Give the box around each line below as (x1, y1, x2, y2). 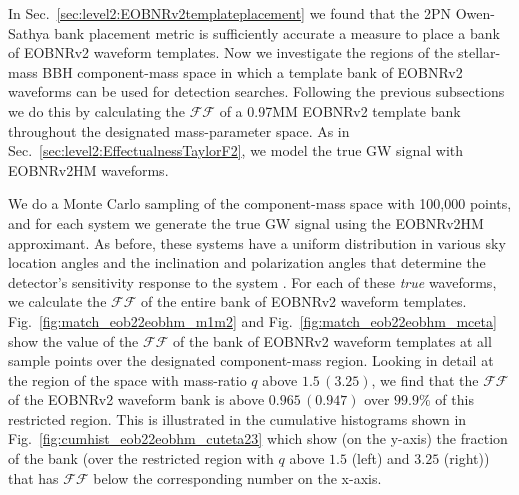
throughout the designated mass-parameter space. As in (8, 120, 350, 141)
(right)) (443, 448, 490, 469)
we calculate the (8, 291, 107, 312)
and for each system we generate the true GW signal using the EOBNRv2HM (8, 212, 484, 233)
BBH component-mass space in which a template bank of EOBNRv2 (42, 61, 463, 82)
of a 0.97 (219, 100, 273, 121)
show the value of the (8, 330, 139, 351)
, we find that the (371, 369, 479, 390)
